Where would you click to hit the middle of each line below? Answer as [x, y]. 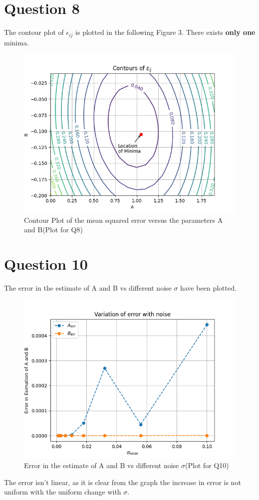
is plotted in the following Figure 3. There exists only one [165, 32]
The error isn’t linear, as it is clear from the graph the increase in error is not [123, 482]
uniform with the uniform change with [63, 492]
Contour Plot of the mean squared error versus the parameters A [124, 220]
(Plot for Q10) [207, 465]
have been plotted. [208, 288]
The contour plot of [34, 32]
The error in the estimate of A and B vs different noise [88, 288]
